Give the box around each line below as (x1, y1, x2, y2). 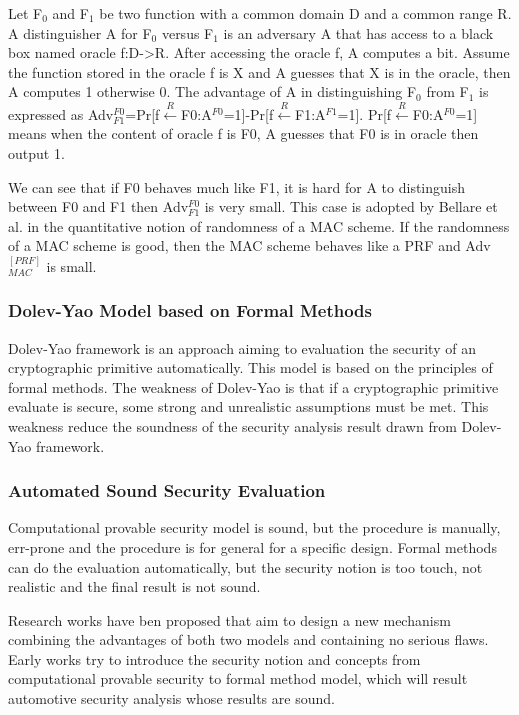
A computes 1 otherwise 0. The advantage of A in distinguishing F (8, 81, 417, 102)
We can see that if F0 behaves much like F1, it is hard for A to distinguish (8, 176, 466, 197)
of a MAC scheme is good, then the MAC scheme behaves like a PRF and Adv (8, 235, 491, 256)
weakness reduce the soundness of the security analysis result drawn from (8, 415, 457, 436)
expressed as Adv (8, 103, 114, 124)
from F (426, 81, 469, 102)
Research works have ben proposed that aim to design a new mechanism (8, 609, 451, 630)
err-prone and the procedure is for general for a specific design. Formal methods (8, 536, 497, 557)
